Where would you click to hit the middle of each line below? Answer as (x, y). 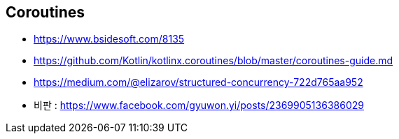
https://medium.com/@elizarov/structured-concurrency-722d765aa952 (198, 82)
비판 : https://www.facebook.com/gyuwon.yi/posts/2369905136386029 (199, 105)
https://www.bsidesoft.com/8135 (109, 39)
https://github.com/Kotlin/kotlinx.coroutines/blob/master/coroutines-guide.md (213, 61)
